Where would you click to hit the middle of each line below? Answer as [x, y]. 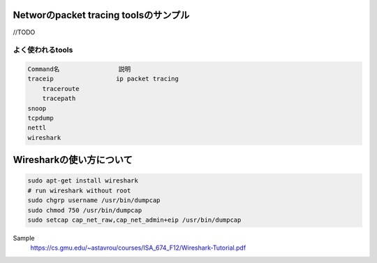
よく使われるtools [43, 50]
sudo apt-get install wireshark [83, 181]
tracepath [59, 99]
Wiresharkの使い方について [73, 160]
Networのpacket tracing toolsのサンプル [101, 15]
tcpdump [40, 118]
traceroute [61, 88]
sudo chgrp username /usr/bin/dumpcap [94, 200]
